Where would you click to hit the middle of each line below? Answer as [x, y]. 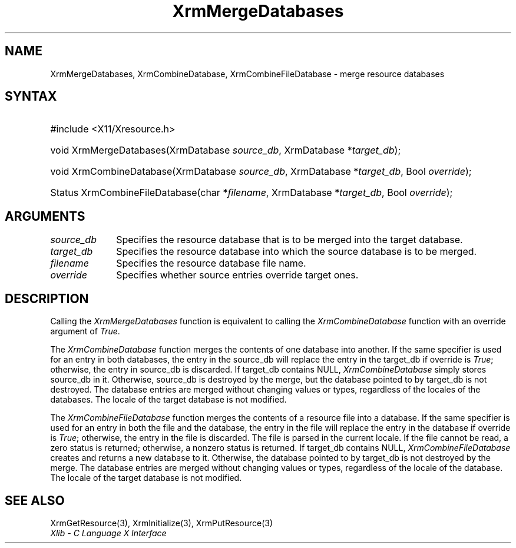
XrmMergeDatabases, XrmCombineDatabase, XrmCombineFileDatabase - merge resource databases [247, 74]
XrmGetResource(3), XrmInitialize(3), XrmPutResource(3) [161, 523]
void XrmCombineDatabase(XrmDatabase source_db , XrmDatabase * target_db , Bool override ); [261, 172]
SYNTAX [31, 97]
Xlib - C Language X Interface [108, 533]
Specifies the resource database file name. [211, 263]
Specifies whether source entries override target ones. [237, 275]
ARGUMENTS [45, 216]
